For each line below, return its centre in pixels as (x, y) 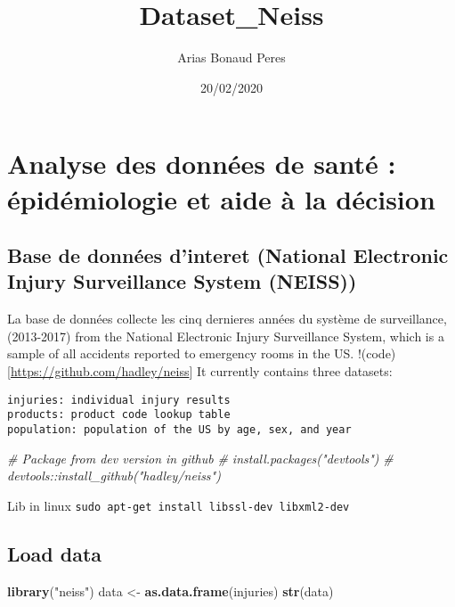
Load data (55, 553)
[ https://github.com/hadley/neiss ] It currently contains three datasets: (200, 371)
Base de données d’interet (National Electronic (228, 255)
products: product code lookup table (119, 415)
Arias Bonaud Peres (232, 57)
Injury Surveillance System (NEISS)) (182, 281)
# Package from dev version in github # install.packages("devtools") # (200, 458)
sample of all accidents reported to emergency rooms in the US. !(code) (202, 353)
